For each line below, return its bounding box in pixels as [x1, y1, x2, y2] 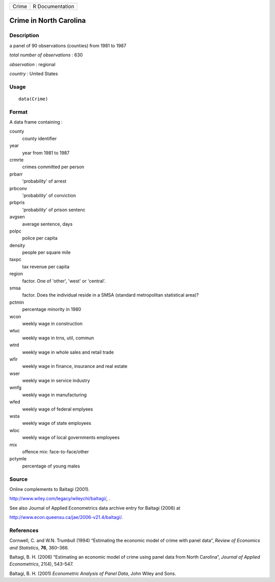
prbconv [9, 185, 28, 191]
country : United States [9, 70, 58, 76]
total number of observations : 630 [9, 52, 83, 58]
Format [9, 108, 28, 115]
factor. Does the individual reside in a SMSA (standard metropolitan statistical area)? [22, 292, 199, 298]
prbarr [9, 171, 23, 177]
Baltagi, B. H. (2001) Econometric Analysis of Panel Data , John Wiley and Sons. [9, 570, 177, 576]
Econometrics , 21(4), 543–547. [9, 561, 74, 567]
